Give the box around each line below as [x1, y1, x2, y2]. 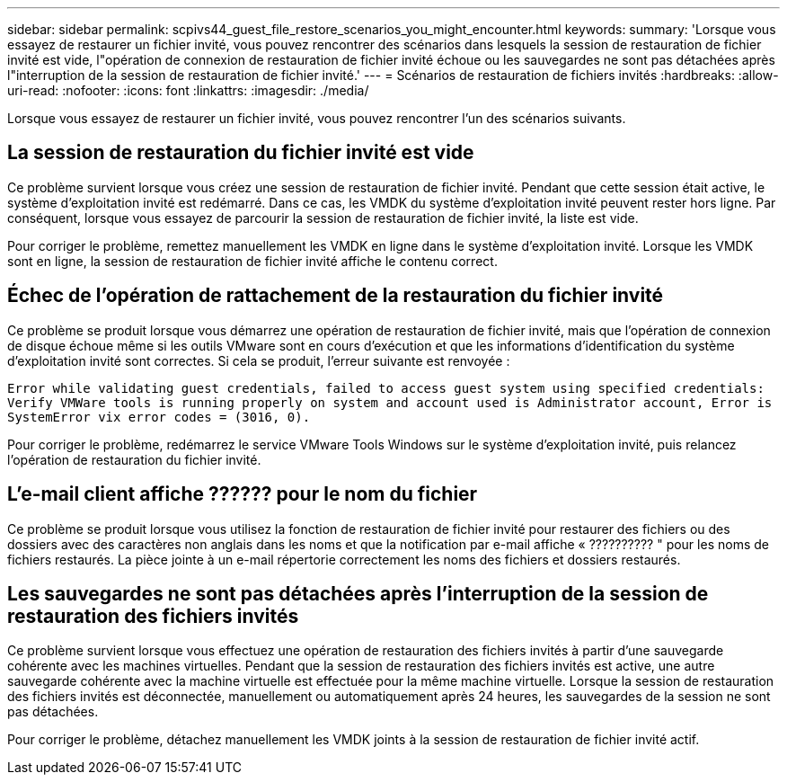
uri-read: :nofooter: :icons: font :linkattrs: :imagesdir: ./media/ [7, 83, 369, 98]
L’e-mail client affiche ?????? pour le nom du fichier [7, 483, 478, 506]
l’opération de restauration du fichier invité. [7, 451, 261, 467]
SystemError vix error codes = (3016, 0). [7, 409, 311, 424]
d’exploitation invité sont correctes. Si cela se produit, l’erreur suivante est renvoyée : [7, 352, 510, 369]
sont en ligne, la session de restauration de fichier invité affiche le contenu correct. [7, 253, 498, 269]
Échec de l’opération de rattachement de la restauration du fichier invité [7, 284, 664, 307]
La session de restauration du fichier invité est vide [7, 141, 474, 164]
